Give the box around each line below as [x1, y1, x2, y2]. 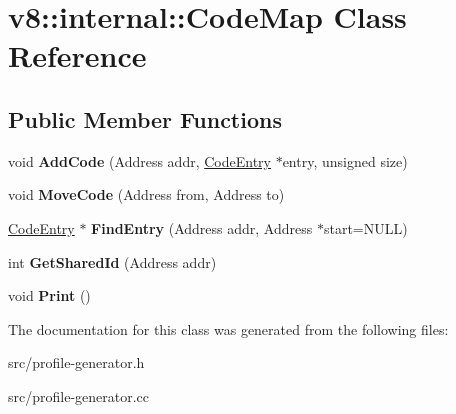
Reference [8, 35, 147, 76]
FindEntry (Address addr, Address [91, 217, 313, 238]
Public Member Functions [8, 103, 282, 134]
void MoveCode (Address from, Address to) [8, 184, 285, 205]
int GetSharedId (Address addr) [8, 251, 217, 272]
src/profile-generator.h [8, 352, 145, 373]
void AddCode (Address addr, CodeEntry [8, 150, 271, 171]
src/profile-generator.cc [8, 385, 150, 406]
